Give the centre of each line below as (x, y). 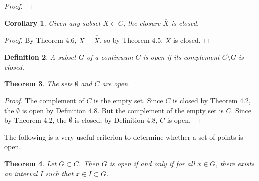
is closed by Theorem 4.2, (212, 100)
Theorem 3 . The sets (38, 84)
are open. (116, 84)
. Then (89, 163)
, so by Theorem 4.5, (131, 40)
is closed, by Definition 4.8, (116, 120)
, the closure (142, 23)
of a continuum (110, 57)
